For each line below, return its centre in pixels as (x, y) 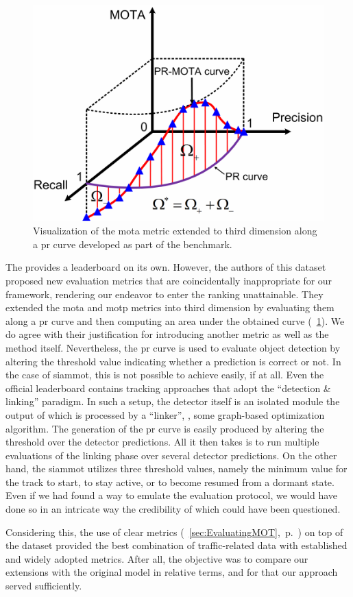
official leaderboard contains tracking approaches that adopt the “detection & (168, 388)
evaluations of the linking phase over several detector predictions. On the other (171, 455)
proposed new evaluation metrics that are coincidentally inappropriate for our (169, 280)
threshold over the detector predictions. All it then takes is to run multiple (162, 442)
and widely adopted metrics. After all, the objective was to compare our (157, 558)
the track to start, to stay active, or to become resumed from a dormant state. (170, 482)
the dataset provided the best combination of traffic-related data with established (176, 545)
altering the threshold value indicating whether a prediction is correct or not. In (173, 361)
